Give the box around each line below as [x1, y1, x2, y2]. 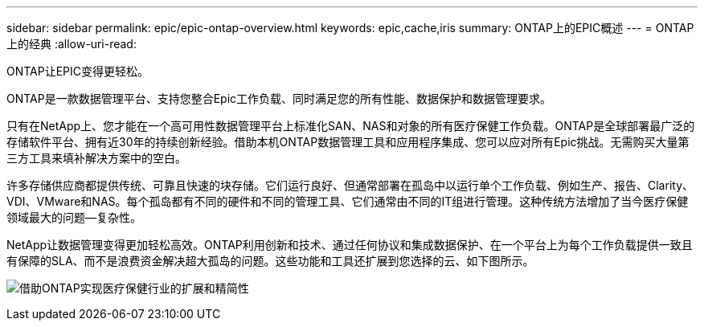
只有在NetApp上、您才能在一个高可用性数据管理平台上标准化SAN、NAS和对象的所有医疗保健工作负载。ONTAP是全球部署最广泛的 [6, 119, 695, 133]
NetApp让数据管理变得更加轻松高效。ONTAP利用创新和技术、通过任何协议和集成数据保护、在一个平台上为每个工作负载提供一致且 [6, 238, 693, 251]
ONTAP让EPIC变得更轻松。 [6, 64, 149, 78]
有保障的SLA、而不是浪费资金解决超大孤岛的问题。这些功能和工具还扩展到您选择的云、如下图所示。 [6, 254, 534, 268]
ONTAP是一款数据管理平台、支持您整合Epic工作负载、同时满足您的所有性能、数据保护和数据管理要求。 [6, 92, 552, 105]
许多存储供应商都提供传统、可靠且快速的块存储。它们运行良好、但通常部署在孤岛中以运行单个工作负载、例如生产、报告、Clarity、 [6, 178, 694, 192]
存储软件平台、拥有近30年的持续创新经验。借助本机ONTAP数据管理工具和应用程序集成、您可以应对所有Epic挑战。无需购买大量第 [6, 135, 690, 149]
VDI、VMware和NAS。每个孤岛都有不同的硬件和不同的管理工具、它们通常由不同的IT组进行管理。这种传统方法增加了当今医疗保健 [6, 194, 689, 208]
